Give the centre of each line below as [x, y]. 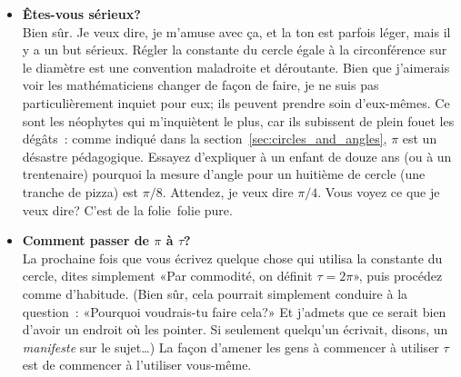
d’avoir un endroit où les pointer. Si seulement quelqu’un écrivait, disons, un [235, 329]
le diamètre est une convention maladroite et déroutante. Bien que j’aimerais [236, 67]
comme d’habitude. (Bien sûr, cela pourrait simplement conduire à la [215, 293]
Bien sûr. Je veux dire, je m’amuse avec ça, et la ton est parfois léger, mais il [236, 31]
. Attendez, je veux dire [228, 191]
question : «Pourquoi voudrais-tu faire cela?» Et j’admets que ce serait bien [234, 311]
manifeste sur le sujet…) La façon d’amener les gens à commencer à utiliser [230, 347]
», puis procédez [398, 276]
